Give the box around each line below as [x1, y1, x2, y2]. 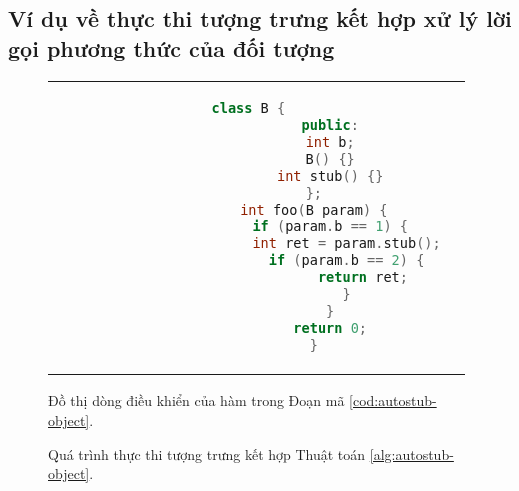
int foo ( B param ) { [240, 201, 388, 218]
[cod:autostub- [349, 390, 437, 411]
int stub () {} [276, 167, 384, 184]
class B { [211, 99, 286, 116]
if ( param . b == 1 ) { [252, 218, 408, 235]
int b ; [305, 133, 355, 150]
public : [301, 116, 359, 133]
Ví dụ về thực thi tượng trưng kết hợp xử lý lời [8, 3, 512, 34]
